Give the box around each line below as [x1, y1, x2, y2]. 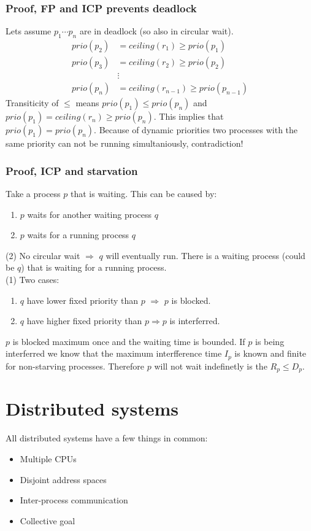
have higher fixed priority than [26, 314, 142, 327]
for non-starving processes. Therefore [6, 359, 145, 372]
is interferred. [169, 314, 220, 327]
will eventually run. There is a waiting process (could [106, 249, 305, 262]
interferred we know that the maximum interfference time [6, 347, 222, 360]
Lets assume [6, 25, 52, 37]
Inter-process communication [20, 494, 128, 506]
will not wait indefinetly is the [154, 359, 267, 372]
